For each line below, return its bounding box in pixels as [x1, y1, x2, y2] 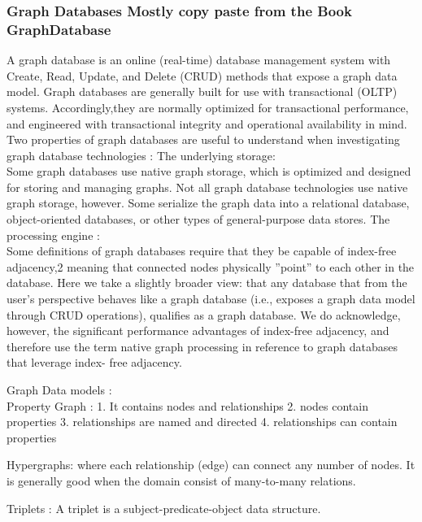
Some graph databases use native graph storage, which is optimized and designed [7, 163, 411, 180]
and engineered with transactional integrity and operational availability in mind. [7, 115, 407, 132]
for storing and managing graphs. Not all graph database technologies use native [7, 178, 408, 195]
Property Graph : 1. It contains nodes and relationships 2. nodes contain [7, 397, 368, 414]
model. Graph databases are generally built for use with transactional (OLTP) [7, 83, 398, 100]
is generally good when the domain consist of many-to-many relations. [7, 472, 356, 489]
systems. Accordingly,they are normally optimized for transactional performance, [7, 98, 409, 115]
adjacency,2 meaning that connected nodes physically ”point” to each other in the [7, 258, 415, 275]
